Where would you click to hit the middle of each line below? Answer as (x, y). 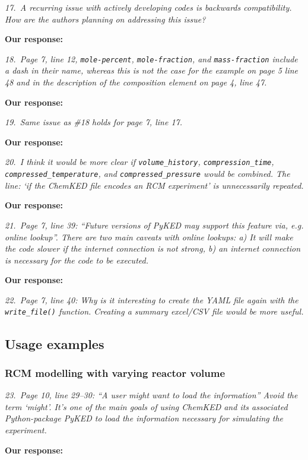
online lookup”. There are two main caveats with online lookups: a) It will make (149, 237)
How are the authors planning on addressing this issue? (105, 19)
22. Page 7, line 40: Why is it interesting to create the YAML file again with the (152, 299)
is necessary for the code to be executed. (77, 260)
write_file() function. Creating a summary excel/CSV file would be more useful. (154, 311)
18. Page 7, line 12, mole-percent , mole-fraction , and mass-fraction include (151, 58)
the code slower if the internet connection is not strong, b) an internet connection (153, 248)
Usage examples (55, 343)
